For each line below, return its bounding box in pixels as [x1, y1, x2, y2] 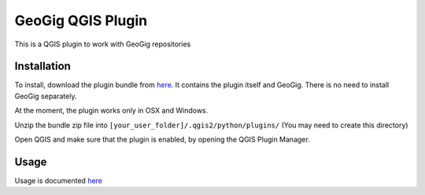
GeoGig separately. [14, 91, 77, 101]
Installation [14, 60, 71, 73]
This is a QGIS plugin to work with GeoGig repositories [14, 39, 191, 49]
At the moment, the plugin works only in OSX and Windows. [14, 106, 209, 116]
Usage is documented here [14, 175, 102, 185]
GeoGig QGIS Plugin [14, 12, 148, 29]
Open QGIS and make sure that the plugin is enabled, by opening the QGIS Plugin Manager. [14, 134, 310, 145]
